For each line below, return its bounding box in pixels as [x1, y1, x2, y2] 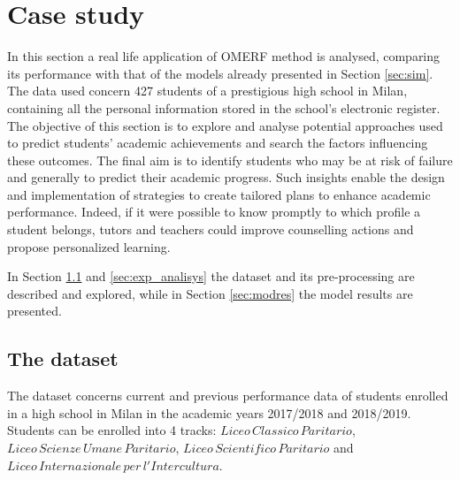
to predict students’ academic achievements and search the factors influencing [7, 133, 428, 152]
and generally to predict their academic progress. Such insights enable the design [7, 168, 445, 187]
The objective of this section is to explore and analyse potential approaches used [7, 116, 443, 134]
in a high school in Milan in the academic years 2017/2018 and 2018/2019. [7, 403, 411, 422]
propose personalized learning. [7, 237, 171, 255]
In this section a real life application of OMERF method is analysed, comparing [7, 47, 441, 65]
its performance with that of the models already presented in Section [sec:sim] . [7, 64, 433, 82]
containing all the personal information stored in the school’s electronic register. [7, 98, 441, 117]
